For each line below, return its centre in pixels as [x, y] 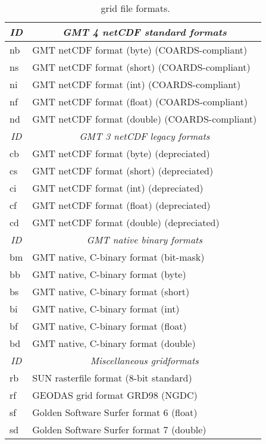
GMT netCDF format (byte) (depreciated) [121, 153]
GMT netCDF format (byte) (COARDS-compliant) [140, 50]
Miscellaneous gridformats [144, 360]
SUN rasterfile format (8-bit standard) [112, 378]
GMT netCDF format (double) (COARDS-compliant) [145, 119]
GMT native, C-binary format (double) [114, 343]
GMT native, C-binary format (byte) [109, 274]
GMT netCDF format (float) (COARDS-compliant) [140, 101]
